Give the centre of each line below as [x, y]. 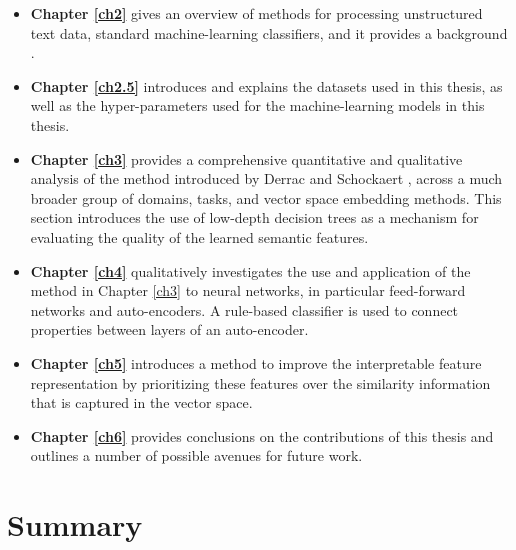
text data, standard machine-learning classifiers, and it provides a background [269, 32]
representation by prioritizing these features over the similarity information [260, 382]
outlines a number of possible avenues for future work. [196, 455]
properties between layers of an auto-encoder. [169, 329]
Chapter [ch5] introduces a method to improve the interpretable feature [256, 362]
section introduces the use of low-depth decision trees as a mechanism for [254, 217]
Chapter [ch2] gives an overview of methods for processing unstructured [256, 13]
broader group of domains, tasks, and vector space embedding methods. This [266, 197]
